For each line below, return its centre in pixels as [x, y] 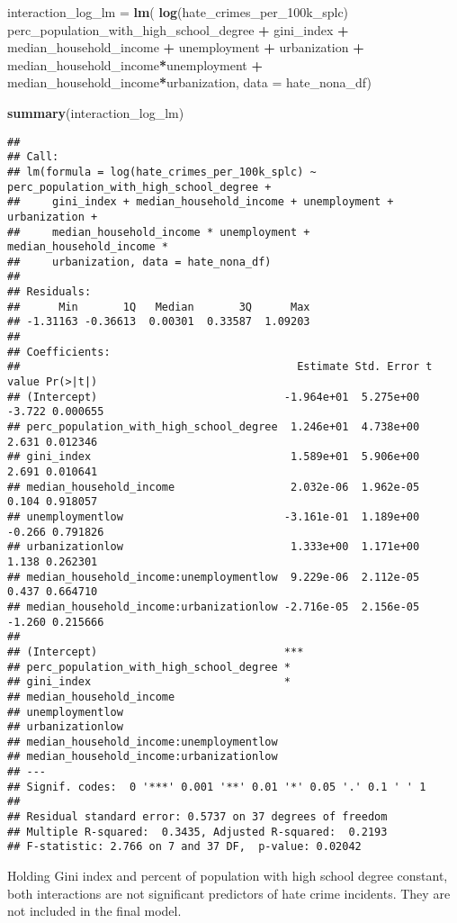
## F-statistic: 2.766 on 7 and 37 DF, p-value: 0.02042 [184, 847]
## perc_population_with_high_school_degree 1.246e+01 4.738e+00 [214, 427]
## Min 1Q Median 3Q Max [159, 307]
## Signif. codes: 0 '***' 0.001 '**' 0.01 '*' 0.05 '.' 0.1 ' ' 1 [217, 787]
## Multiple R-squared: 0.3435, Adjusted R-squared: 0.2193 [197, 832]
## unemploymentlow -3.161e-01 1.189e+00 [214, 516]
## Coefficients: [59, 352]
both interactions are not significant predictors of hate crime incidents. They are [229, 893]
